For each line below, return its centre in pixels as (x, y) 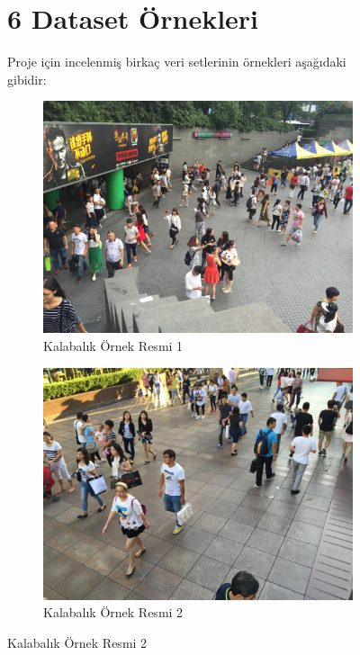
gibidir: (27, 79)
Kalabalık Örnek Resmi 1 (113, 345)
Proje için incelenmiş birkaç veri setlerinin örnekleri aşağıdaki (177, 62)
